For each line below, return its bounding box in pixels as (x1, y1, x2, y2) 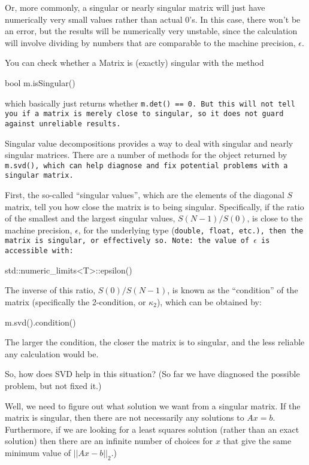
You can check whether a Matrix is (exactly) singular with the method (5, 56, 264, 69)
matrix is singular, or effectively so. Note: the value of (5, 236, 250, 245)
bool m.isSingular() (5, 76, 75, 89)
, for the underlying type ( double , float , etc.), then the (78, 223, 304, 236)
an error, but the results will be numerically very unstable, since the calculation (5, 25, 298, 37)
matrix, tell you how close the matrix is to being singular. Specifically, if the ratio (5, 200, 304, 212)
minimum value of (5, 446, 71, 458)
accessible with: (5, 247, 74, 256)
